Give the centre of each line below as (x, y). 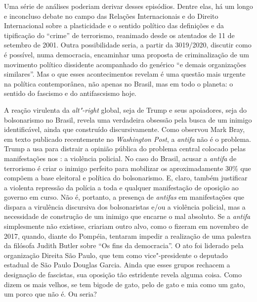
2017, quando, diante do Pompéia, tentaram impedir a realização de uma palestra (128, 236)
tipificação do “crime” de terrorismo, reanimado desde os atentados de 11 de (119, 35)
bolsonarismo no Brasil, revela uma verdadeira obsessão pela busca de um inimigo (128, 119)
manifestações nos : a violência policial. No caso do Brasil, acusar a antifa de (120, 158)
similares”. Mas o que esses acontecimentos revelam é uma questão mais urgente (125, 74)
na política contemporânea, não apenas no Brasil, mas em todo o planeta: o (119, 83)
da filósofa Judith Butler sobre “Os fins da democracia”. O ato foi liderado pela (124, 245)
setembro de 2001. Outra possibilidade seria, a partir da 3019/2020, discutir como (128, 45)
